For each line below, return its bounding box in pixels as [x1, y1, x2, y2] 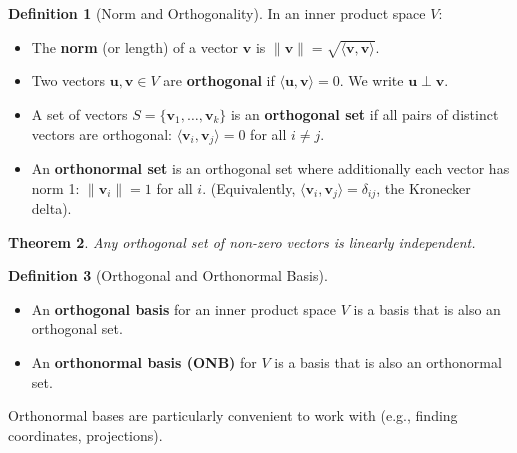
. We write [339, 70, 404, 91]
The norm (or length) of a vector [31, 36, 239, 57]
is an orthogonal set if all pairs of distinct [230, 103, 499, 124]
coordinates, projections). [8, 424, 163, 445]
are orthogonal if [163, 70, 275, 91]
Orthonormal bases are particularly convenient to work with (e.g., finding [8, 405, 458, 426]
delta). [31, 198, 72, 219]
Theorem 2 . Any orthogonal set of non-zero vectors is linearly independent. [8, 231, 476, 252]
